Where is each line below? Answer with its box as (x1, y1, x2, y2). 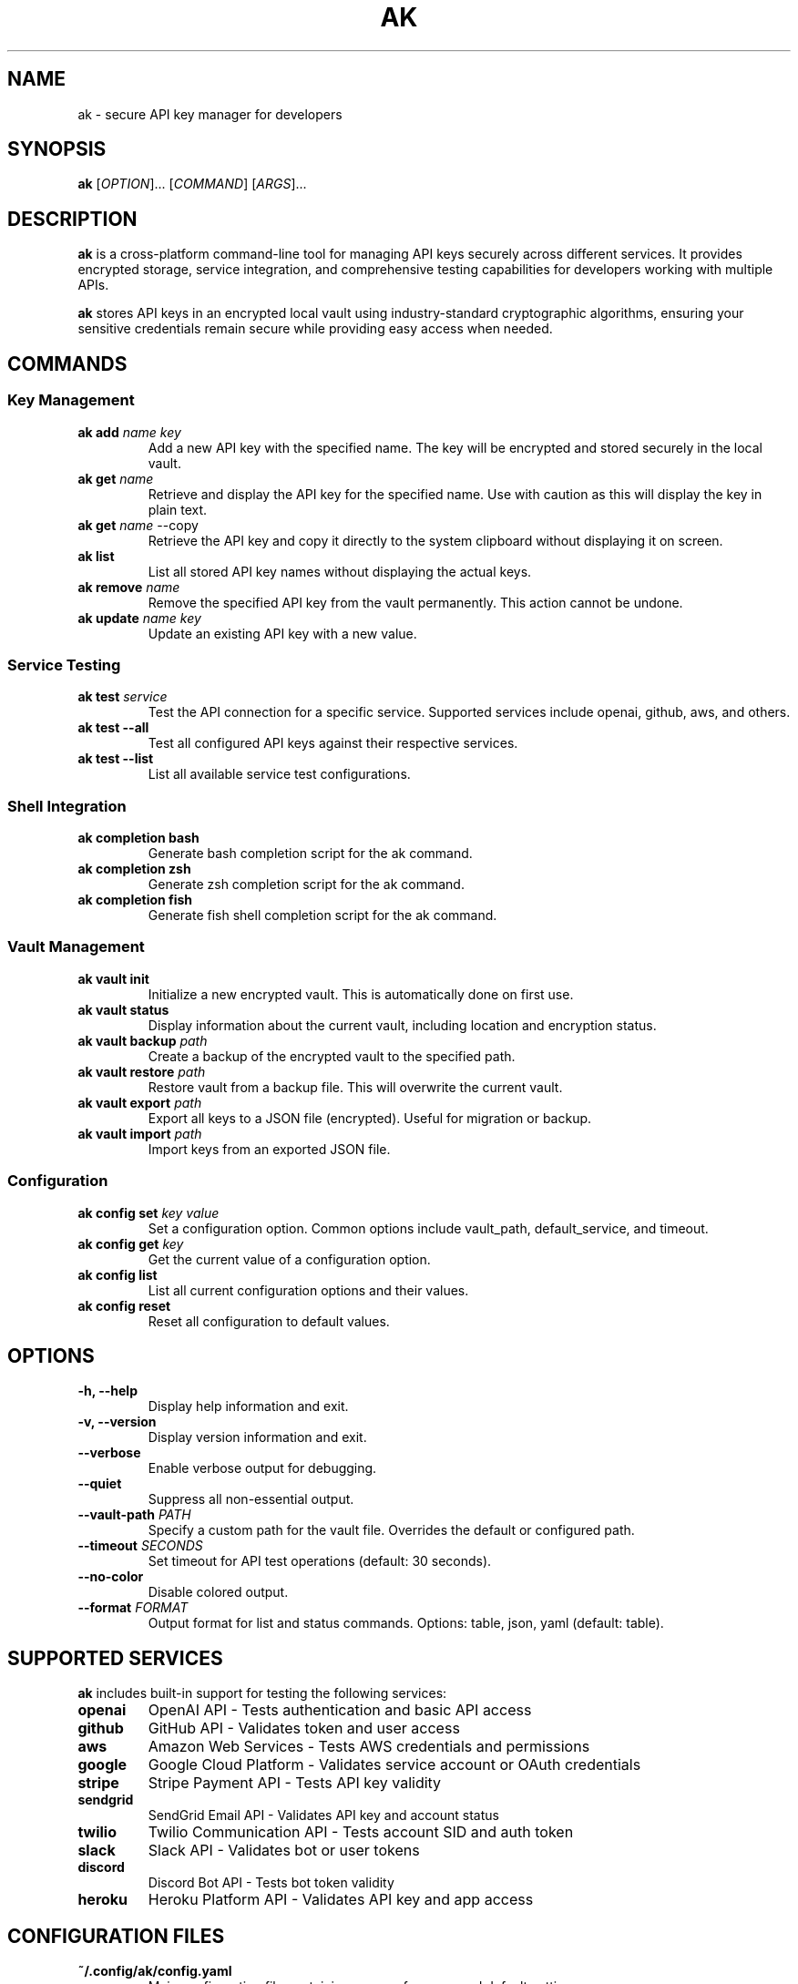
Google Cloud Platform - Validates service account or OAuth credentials (148, 1755, 641, 1774)
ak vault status (77, 1001, 169, 1018)
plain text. (148, 501, 208, 517)
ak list (77, 547, 115, 564)
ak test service (77, 689, 168, 705)
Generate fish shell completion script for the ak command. (148, 907, 497, 923)
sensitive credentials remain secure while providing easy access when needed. (77, 321, 553, 337)
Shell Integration (7, 796, 127, 815)
